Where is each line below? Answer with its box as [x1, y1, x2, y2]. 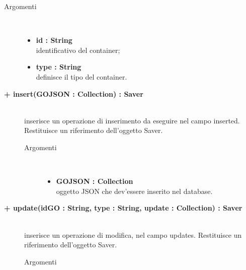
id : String [36, 35, 72, 45]
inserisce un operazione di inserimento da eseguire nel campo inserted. [24, 115, 240, 125]
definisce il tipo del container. [36, 71, 127, 82]
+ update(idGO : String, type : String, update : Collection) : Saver [4, 202, 242, 213]
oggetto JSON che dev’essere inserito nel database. [56, 185, 213, 196]
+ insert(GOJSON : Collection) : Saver [4, 88, 143, 99]
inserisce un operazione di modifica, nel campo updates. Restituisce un [24, 229, 242, 240]
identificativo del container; [36, 44, 120, 55]
